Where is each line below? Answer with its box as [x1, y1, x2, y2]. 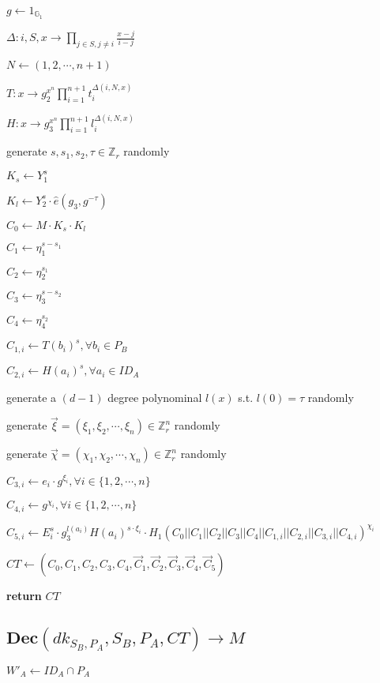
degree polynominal [107, 388, 202, 405]
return [6, 587, 42, 604]
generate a [6, 388, 57, 405]
